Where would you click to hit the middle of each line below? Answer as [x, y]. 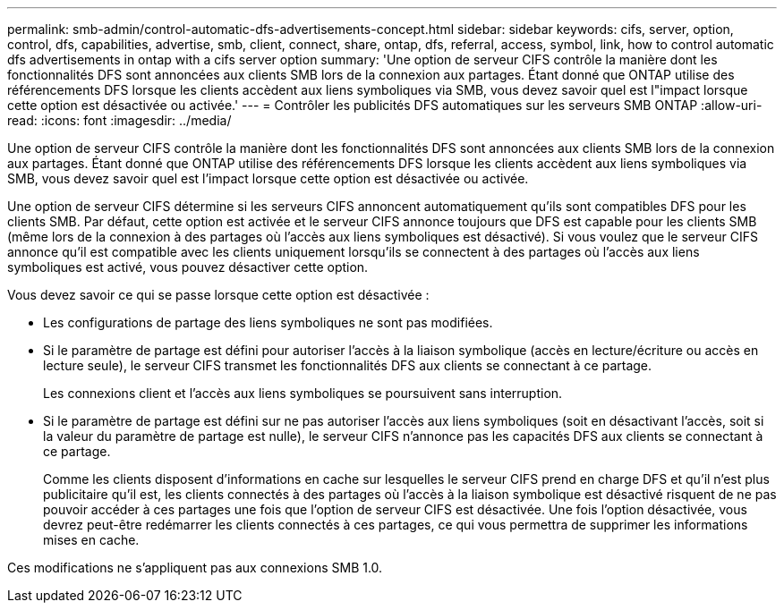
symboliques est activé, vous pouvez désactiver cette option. [188, 267]
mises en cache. [91, 540]
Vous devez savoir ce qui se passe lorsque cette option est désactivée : [218, 295]
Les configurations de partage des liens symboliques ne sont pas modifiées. [268, 322]
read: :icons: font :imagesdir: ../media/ [119, 120]
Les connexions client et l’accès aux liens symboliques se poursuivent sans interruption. [303, 393]
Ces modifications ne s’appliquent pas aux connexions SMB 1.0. [195, 568]
